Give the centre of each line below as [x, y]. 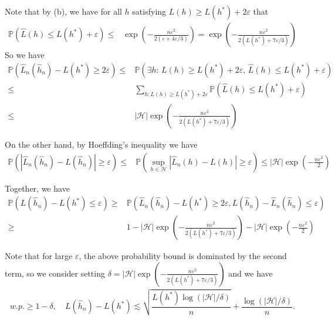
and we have [251, 273]
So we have [25, 55]
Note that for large [39, 256]
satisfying [149, 11]
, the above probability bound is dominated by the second [183, 256]
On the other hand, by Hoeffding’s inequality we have [101, 144]
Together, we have [37, 188]
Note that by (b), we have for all [63, 11]
